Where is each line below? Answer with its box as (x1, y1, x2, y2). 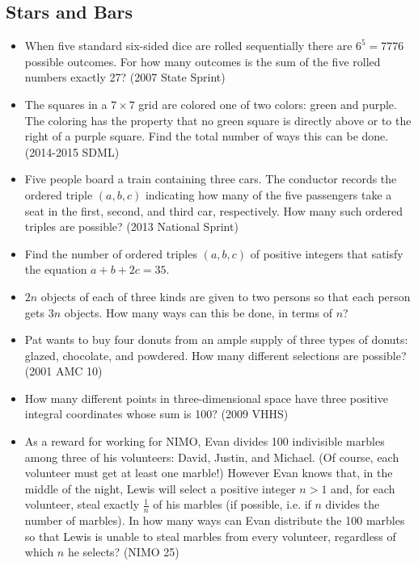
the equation (24, 261, 87, 278)
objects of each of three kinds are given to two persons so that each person (40, 287, 411, 304)
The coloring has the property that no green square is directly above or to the (24, 111, 412, 128)
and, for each (331, 480, 395, 497)
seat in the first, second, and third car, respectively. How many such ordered (24, 202, 403, 219)
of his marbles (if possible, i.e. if (153, 496, 311, 513)
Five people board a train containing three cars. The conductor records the (24, 170, 397, 187)
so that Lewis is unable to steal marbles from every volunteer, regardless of (24, 527, 396, 544)
